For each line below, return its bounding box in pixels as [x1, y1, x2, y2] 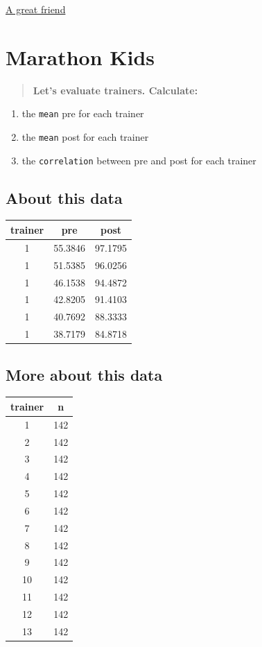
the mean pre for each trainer [21, 106, 144, 121]
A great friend [6, 2, 66, 16]
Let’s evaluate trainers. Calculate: [33, 83, 198, 97]
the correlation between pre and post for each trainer [21, 153, 256, 167]
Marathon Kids [6, 42, 155, 71]
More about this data [6, 363, 163, 385]
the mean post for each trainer [21, 129, 149, 144]
